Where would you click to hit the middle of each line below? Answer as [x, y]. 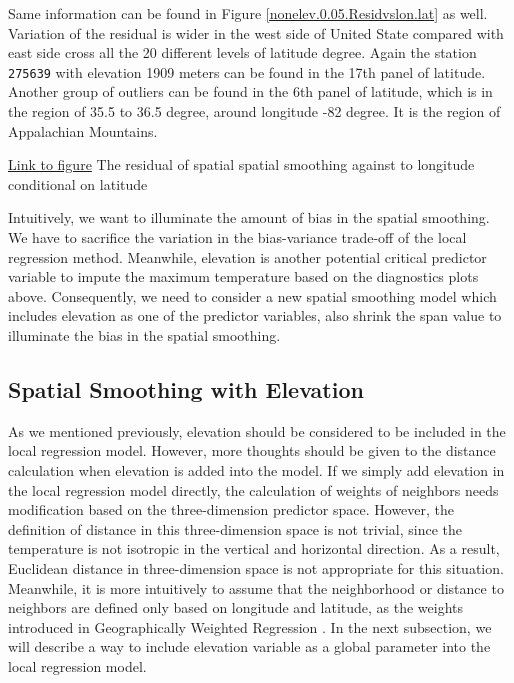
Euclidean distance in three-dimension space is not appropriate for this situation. [256, 567]
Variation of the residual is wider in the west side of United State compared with [256, 32]
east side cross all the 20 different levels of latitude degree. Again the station [242, 52]
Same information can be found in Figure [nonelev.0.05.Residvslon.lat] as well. [248, 13]
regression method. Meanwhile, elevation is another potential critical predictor [247, 256]
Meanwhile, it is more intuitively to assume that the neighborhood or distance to [256, 587]
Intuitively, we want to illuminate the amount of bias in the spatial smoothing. [249, 217]
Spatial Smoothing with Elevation [186, 388]
